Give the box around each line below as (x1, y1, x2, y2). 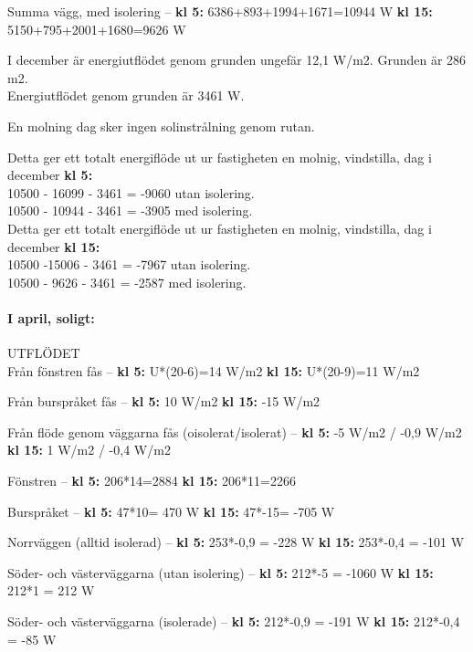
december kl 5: (7, 165, 93, 184)
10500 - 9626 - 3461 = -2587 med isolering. (7, 272, 247, 291)
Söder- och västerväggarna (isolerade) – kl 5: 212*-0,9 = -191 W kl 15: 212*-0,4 (7, 612, 460, 631)
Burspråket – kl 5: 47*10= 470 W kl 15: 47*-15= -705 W (7, 501, 335, 521)
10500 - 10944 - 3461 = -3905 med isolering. (7, 201, 253, 220)
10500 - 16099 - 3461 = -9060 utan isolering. (7, 183, 255, 202)
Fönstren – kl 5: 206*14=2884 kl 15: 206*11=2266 (7, 471, 296, 490)
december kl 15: (7, 237, 100, 256)
